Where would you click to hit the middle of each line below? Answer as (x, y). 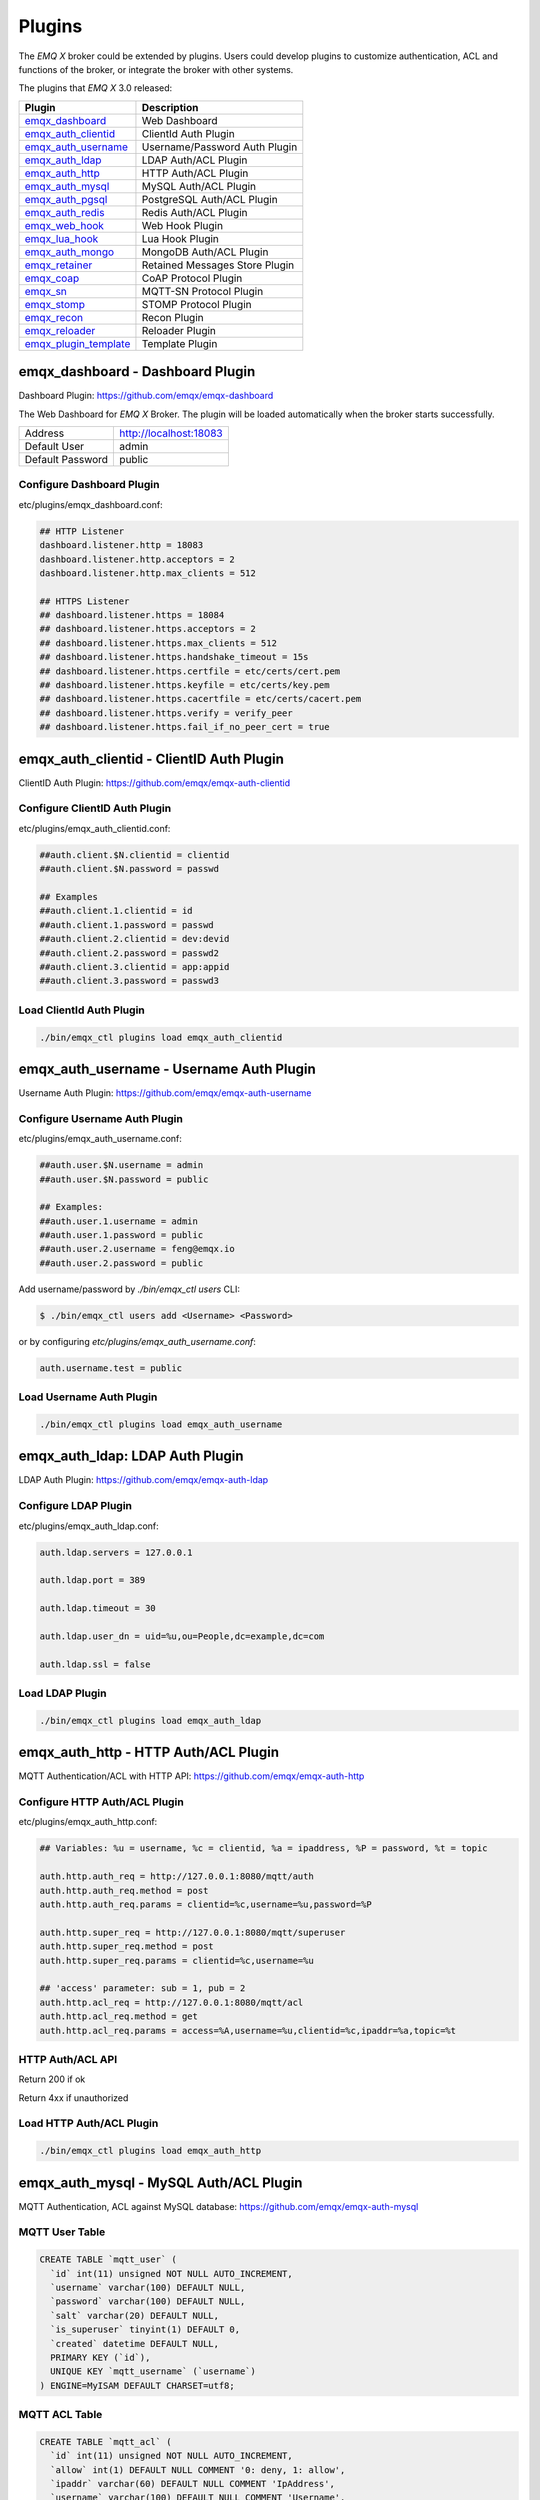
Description (170, 107)
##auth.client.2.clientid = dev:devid (134, 939)
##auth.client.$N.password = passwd (129, 869)
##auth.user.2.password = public (121, 1263)
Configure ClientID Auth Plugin (95, 808)
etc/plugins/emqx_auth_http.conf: (88, 1822)
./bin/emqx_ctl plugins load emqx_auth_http (150, 2151)
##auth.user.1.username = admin (119, 1221)
